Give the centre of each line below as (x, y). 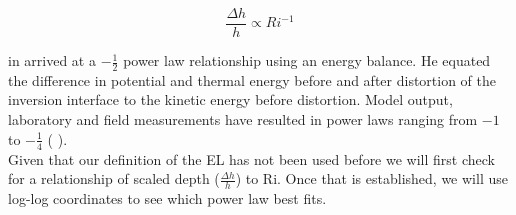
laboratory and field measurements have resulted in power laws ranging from (243, 119)
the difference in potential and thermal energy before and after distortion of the (252, 79)
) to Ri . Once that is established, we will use (371, 178)
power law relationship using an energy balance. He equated (307, 60)
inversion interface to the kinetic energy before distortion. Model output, (230, 99)
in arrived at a (52, 60)
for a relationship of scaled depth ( (114, 178)
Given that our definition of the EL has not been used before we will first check (251, 158)
